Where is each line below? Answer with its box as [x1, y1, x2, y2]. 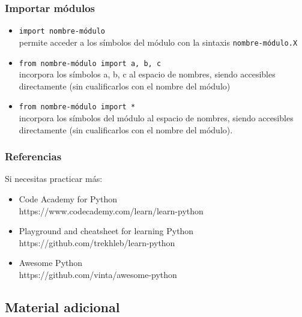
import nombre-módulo [19, 27, 105, 36]
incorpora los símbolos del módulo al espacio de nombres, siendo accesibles [19, 112, 294, 124]
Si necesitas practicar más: [5, 172, 103, 185]
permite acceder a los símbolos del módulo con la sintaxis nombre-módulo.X [19, 35, 298, 48]
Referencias [5, 149, 62, 164]
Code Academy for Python [19, 193, 117, 205]
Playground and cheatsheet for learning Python [19, 225, 194, 237]
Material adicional [5, 297, 120, 316]
